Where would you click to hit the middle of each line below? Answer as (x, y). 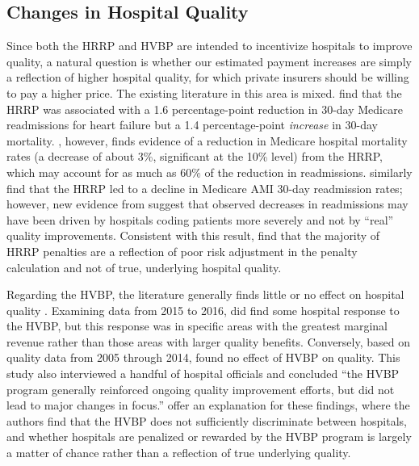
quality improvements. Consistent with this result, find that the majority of (193, 235)
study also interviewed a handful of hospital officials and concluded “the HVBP (203, 374)
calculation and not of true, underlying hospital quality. (144, 267)
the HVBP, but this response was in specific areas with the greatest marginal (197, 326)
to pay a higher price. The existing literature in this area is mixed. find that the (204, 92)
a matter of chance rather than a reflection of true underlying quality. (179, 453)
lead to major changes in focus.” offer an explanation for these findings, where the (208, 405)
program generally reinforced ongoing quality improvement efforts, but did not (201, 389)
